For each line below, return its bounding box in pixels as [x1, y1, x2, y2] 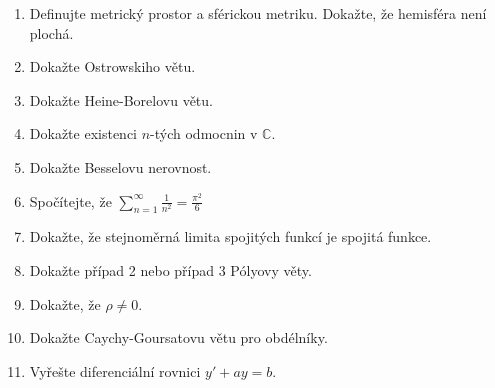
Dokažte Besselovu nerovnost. [29, 156, 212, 177]
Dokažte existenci [29, 123, 137, 144]
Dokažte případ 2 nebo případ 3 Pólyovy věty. [29, 259, 312, 280]
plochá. [29, 22, 74, 43]
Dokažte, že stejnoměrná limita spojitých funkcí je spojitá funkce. [29, 226, 432, 247]
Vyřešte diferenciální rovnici [29, 360, 201, 381]
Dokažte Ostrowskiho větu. [29, 56, 196, 77]
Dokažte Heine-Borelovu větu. [29, 89, 213, 110]
